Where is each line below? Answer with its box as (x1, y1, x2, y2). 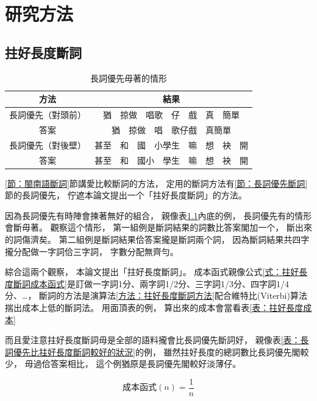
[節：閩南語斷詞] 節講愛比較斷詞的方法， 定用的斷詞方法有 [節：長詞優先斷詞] (5, 176, 308, 189)
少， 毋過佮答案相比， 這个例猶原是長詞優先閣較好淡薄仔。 (5, 357, 241, 370)
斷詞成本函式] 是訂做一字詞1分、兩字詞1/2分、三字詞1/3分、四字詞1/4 (13, 277, 289, 290)
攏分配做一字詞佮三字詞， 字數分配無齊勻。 (5, 245, 179, 257)
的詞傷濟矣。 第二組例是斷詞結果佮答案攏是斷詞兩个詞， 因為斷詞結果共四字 (5, 233, 310, 246)
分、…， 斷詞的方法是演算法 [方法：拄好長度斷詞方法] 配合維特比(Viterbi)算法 (5, 289, 307, 302)
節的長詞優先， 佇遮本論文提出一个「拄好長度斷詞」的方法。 (5, 189, 247, 201)
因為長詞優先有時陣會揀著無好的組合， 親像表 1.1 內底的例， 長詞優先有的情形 (5, 209, 312, 221)
